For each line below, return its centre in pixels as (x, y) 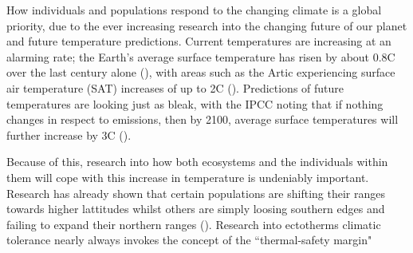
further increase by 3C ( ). (69, 134)
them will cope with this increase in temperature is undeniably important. (188, 177)
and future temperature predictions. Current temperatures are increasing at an (199, 41)
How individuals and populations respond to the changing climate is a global (194, 10)
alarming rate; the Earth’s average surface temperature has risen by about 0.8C (201, 56)
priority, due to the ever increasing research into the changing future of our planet (207, 25)
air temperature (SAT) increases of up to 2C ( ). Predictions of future (175, 87)
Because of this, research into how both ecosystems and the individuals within (197, 162)
